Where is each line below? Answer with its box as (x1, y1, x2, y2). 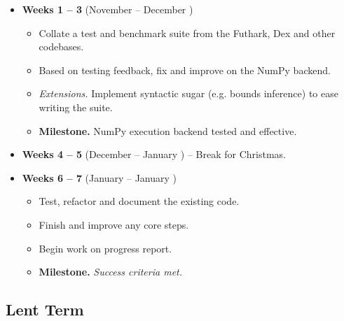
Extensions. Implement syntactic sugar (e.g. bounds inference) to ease (39, 86, 338, 101)
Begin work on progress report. (39, 241, 172, 255)
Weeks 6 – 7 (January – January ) (22, 170, 177, 185)
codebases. (39, 39, 84, 54)
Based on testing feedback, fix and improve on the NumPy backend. (39, 62, 331, 77)
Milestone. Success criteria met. (39, 264, 183, 279)
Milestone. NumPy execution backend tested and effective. (39, 123, 297, 138)
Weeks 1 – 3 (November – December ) (22, 2, 193, 16)
